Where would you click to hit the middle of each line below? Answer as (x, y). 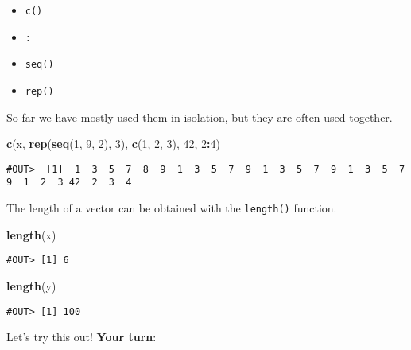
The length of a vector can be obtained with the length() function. (172, 208)
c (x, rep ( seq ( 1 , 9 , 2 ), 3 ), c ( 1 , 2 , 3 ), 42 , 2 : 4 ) (114, 144)
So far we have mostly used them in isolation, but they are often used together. (200, 117)
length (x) (31, 234)
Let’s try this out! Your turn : (81, 337)
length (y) (31, 286)
